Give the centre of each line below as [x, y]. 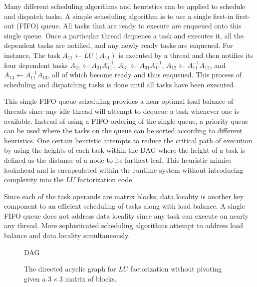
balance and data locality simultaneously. [67, 235]
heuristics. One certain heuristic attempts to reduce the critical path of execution [128, 140]
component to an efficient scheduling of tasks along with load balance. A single [125, 206]
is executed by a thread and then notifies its [186, 55]
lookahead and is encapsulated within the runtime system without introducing [124, 169]
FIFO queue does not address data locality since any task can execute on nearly [127, 215]
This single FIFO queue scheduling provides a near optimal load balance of [119, 101]
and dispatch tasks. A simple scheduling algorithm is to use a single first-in [119, 16]
